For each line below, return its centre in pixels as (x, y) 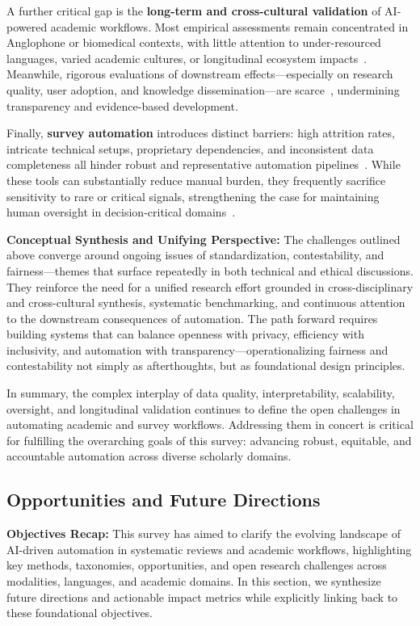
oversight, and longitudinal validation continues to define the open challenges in (204, 408)
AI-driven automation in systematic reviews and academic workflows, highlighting (209, 549)
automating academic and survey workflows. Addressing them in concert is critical (210, 424)
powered (27, 26)
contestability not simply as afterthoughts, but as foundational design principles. (206, 366)
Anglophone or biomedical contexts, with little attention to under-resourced (194, 42)
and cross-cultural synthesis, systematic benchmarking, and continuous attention (206, 302)
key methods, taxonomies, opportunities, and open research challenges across (197, 565)
